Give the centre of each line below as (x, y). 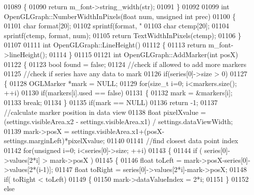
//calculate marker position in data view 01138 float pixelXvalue (101, 112)
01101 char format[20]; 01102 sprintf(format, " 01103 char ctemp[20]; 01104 (117, 26)
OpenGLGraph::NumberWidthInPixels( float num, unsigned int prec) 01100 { (120, 16)
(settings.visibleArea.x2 (39, 121)
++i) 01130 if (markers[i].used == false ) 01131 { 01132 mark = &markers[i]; (118, 93)
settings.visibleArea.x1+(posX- (118, 131)
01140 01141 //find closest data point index (173, 141)
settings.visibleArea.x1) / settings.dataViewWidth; (157, 121)
